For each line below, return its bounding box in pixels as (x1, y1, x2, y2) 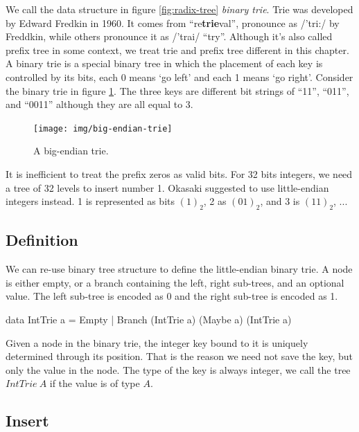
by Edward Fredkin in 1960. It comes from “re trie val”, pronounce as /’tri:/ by (6, 15, 340, 30)
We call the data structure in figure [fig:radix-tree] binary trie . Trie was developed (6, 2, 353, 16)
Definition (6, 229, 78, 251)
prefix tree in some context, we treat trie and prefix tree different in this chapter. (6, 42, 349, 57)
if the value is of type (49, 376, 140, 390)
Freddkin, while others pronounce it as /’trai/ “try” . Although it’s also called (6, 29, 333, 44)
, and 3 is (260, 194, 300, 208)
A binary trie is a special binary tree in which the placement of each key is (6, 56, 323, 71)
